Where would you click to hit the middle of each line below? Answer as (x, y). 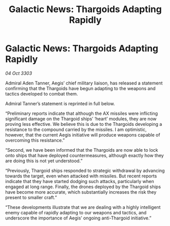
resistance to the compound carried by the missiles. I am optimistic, (76, 129)
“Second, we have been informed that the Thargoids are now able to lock (82, 150)
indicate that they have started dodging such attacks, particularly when (80, 181)
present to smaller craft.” (31, 197)
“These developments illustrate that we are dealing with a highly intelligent (83, 207)
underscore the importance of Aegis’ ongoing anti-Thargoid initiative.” (78, 218)
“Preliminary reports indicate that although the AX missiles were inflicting (82, 113)
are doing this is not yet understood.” (44, 161)
